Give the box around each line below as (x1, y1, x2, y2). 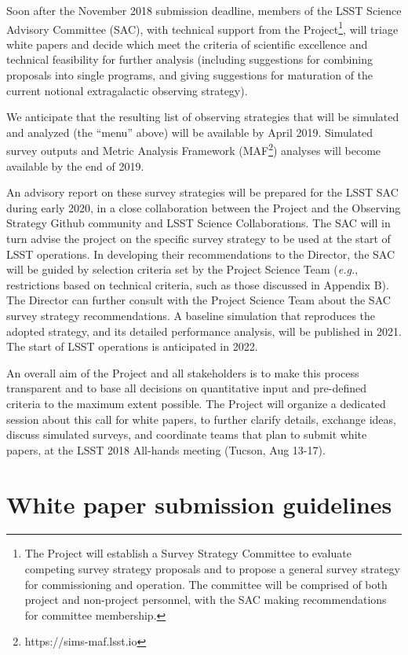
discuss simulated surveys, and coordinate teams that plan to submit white (6, 426, 367, 443)
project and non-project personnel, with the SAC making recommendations (24, 591, 387, 608)
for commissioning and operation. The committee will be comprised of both (24, 576, 388, 592)
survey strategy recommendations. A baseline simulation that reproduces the (6, 307, 376, 323)
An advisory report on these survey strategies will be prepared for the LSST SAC (6, 184, 399, 201)
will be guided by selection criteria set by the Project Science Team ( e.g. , (6, 261, 359, 278)
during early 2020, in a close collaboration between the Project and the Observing (6, 199, 401, 215)
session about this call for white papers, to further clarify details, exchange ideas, (6, 410, 396, 427)
